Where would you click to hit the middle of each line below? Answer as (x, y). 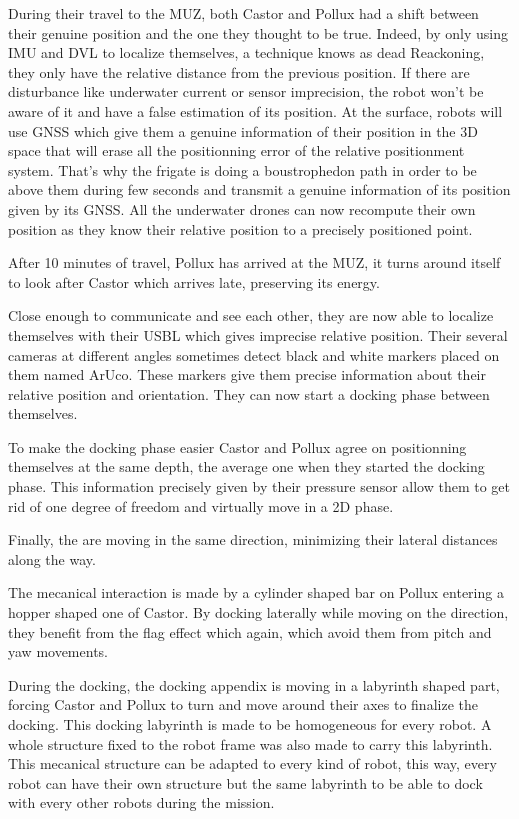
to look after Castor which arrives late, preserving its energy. (194, 281)
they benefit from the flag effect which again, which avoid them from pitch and (250, 631)
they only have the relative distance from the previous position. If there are (239, 71)
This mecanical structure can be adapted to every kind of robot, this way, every (252, 763)
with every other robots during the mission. (141, 802)
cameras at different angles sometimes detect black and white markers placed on (254, 354)
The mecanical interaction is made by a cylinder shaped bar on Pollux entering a (256, 592)
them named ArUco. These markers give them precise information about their (247, 374)
